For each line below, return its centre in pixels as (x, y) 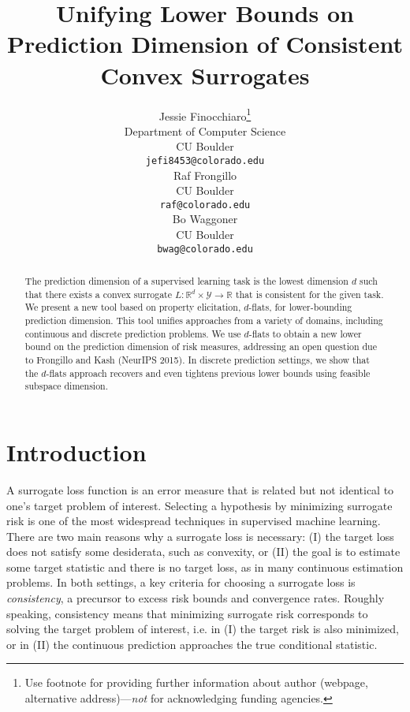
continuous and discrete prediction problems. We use (133, 333)
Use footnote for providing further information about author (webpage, (196, 682)
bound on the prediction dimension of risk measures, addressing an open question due (201, 347)
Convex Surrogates (205, 75)
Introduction (76, 451)
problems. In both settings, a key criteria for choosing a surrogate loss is (181, 582)
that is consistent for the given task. (309, 294)
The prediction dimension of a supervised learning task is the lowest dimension (186, 281)
